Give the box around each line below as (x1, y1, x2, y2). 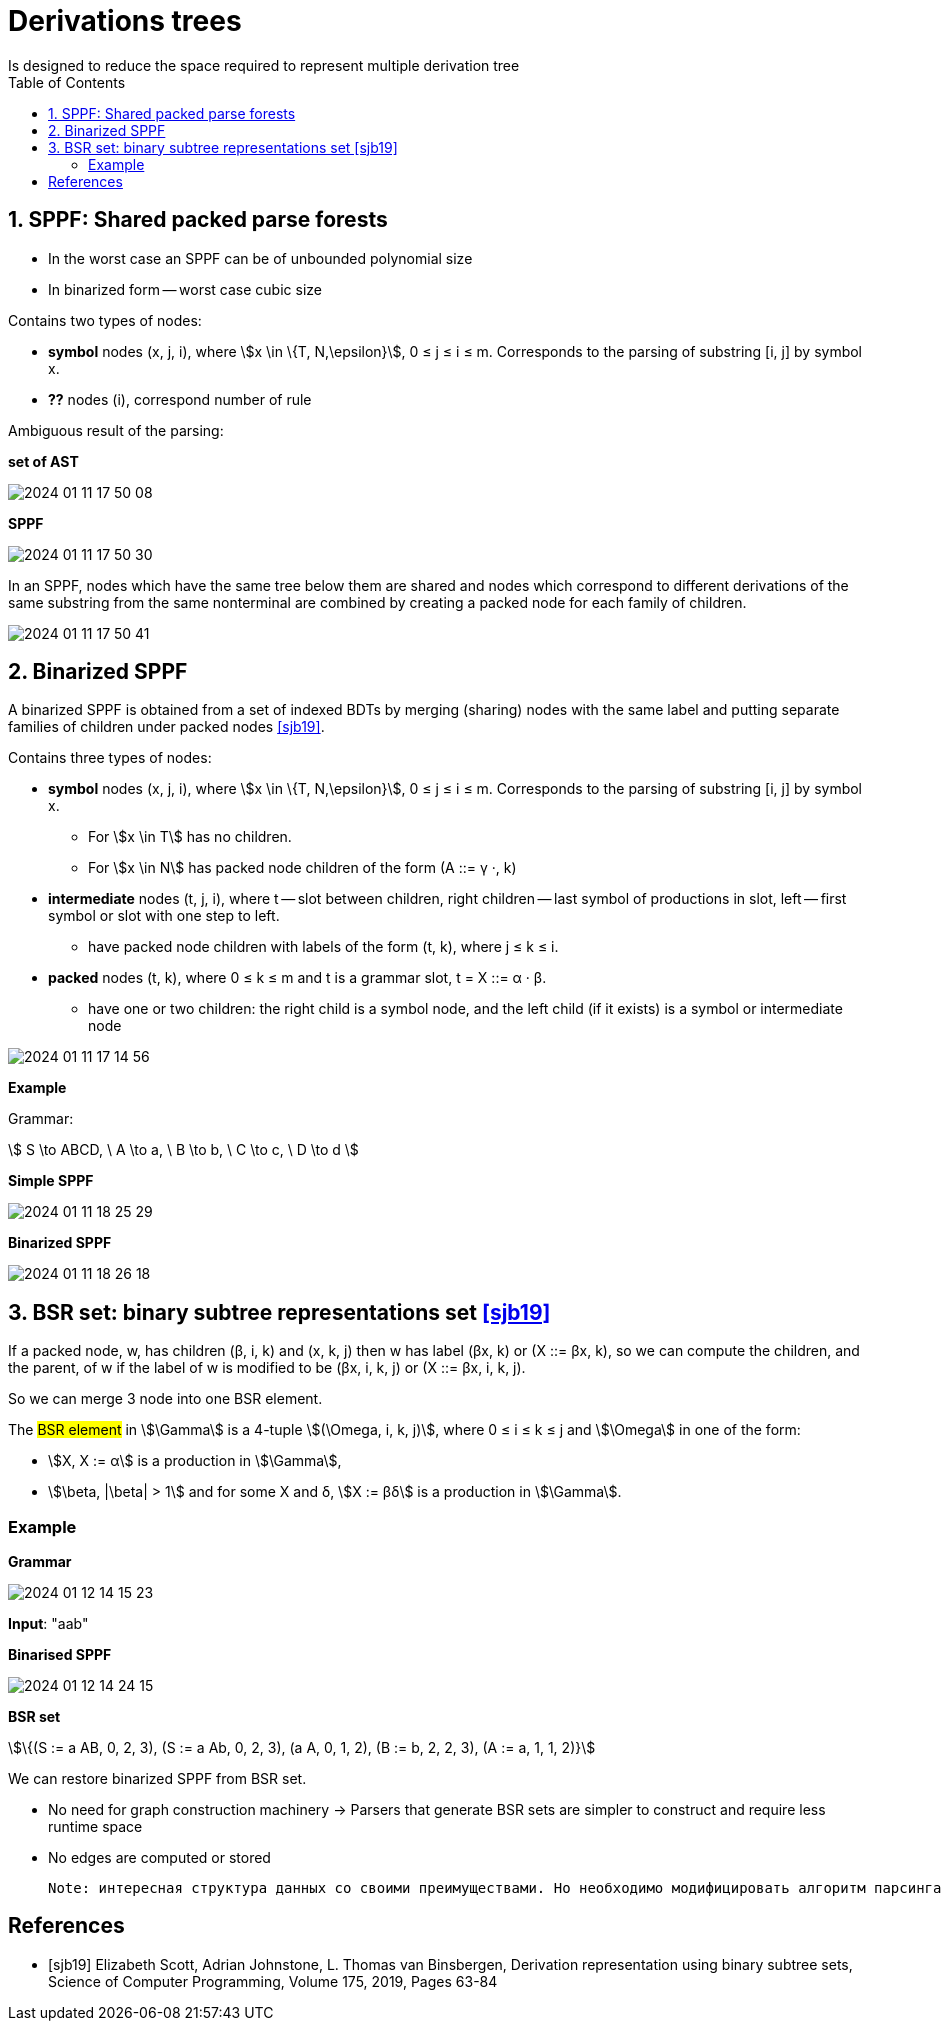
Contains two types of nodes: (8, 311, 202, 329)
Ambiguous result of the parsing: (8, 421, 224, 439)
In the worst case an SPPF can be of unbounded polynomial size (48, 249, 473, 267)
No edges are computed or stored (48, 1849, 271, 1867)
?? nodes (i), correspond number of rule (48, 390, 312, 408)
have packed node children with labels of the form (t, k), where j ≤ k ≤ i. (88, 938, 559, 956)
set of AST (8, 452, 79, 470)
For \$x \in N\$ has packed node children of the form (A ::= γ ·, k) (88, 859, 517, 877)
